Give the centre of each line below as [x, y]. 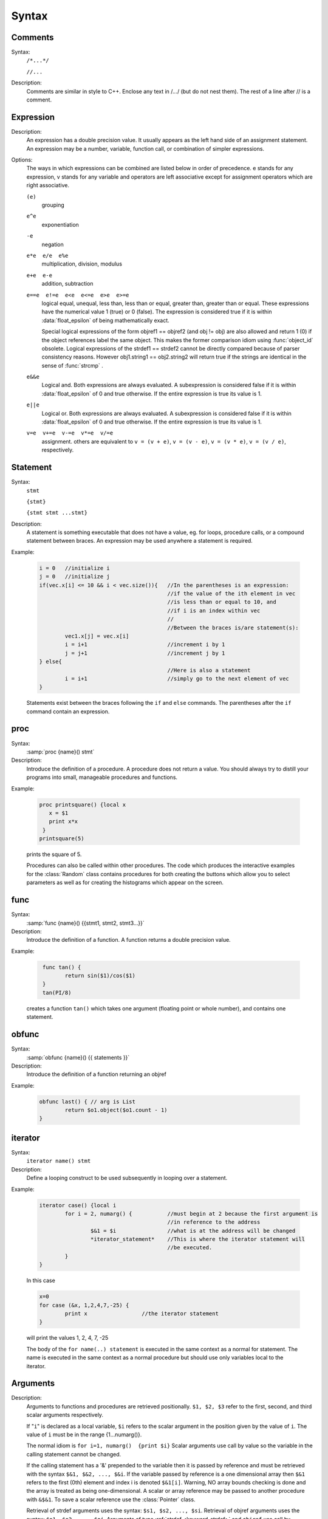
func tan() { [62, 967]
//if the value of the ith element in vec [231, 593]
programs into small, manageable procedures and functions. [102, 777]
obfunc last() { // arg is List [87, 1102]
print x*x [63, 821]
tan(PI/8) [57, 993]
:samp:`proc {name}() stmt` [60, 752]
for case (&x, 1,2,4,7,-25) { [84, 1305]
